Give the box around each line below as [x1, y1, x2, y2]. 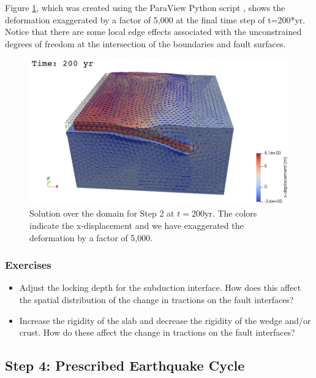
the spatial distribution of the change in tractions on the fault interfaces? [19, 293, 294, 306]
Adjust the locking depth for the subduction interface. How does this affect [19, 281, 301, 294]
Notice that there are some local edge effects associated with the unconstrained [5, 25, 302, 38]
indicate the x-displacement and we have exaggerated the [29, 219, 244, 232]
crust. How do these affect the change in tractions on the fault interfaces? [19, 326, 295, 339]
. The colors [212, 207, 257, 220]
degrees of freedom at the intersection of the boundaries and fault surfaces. [5, 37, 286, 50]
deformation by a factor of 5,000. [29, 231, 153, 244]
